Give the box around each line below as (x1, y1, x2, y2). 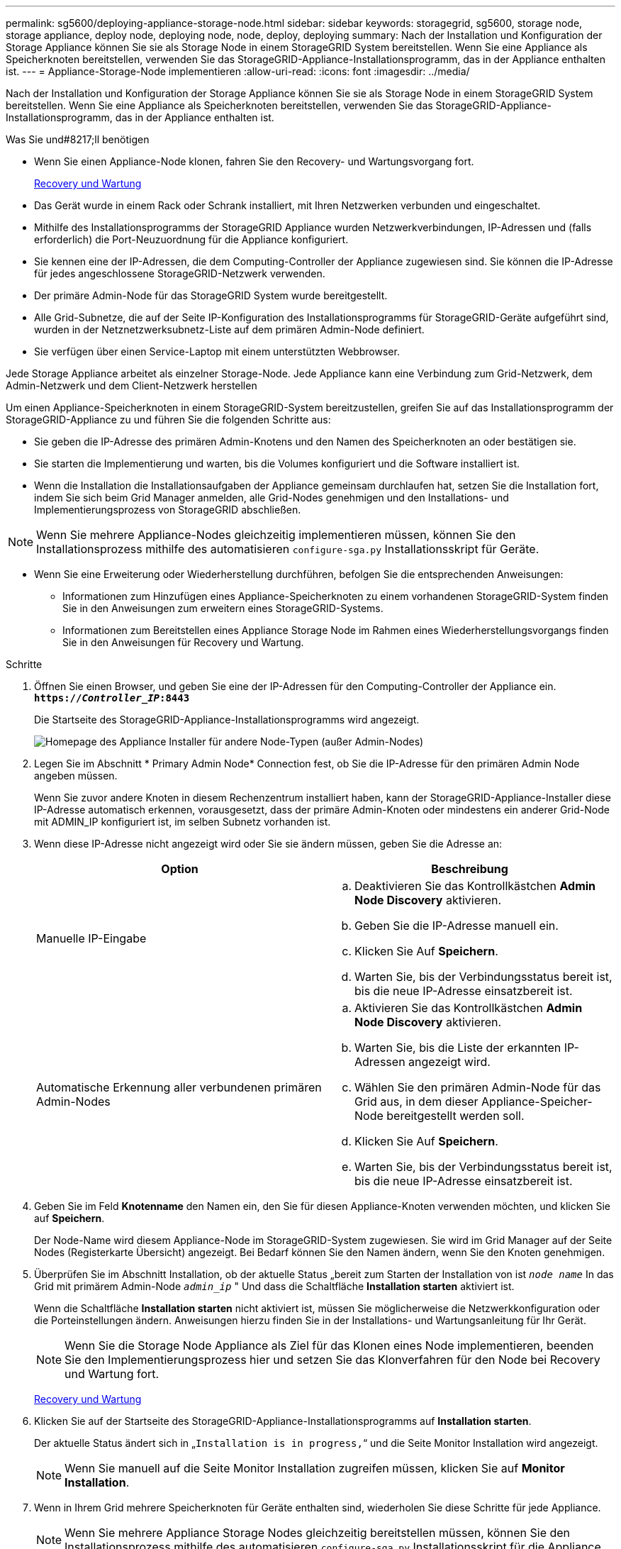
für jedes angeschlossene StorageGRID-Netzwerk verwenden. (34, 267, 325, 279)
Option (161, 862, 198, 876)
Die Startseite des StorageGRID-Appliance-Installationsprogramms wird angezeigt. (34, 714, 420, 726)
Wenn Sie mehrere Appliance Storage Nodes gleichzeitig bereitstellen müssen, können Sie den (65, 1526, 571, 1540)
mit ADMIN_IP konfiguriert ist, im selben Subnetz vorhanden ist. (34, 816, 331, 828)
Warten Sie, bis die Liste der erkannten (354, 1040, 561, 1055)
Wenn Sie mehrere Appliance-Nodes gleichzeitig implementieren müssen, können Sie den (36, 528, 516, 542)
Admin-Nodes (36, 1094, 111, 1109)
